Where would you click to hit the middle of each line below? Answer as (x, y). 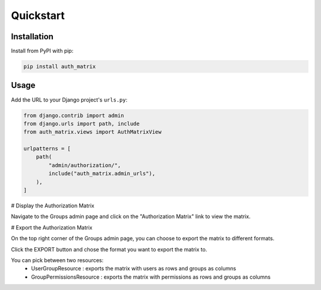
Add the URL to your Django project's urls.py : (69, 100)
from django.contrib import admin (74, 115)
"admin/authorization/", (85, 165)
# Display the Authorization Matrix (53, 206)
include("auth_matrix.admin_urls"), (102, 174)
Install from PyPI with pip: (42, 51)
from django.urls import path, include (81, 124)
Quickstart (38, 15)
